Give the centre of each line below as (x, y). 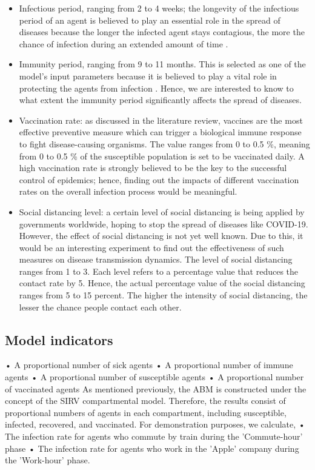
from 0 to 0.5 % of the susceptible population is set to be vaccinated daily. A (162, 156)
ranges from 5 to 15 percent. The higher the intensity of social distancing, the (163, 295)
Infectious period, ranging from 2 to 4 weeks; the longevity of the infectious (159, 8)
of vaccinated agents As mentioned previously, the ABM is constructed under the (156, 388)
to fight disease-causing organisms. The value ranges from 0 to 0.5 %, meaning (164, 143)
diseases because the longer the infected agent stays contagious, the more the (162, 32)
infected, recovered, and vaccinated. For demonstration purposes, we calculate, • (155, 424)
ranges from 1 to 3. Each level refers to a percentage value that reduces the (159, 271)
